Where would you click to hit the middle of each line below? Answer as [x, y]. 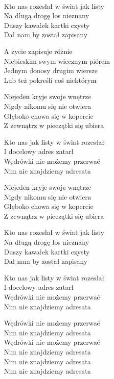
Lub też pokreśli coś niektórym [50, 80]
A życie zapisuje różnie [38, 51]
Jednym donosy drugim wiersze [51, 70]
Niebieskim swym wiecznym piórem [57, 61]
